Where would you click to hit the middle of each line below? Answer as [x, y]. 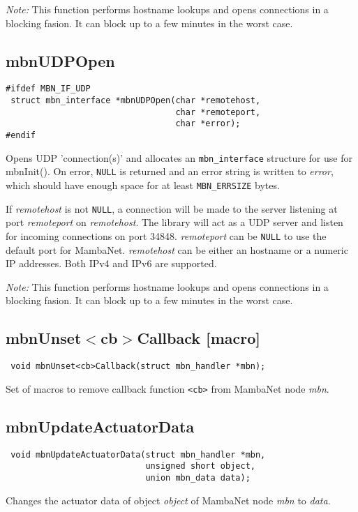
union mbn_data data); [198, 477]
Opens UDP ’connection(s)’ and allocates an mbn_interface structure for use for [179, 157]
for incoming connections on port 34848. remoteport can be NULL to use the [166, 235]
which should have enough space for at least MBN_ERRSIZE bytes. [143, 185]
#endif [21, 136]
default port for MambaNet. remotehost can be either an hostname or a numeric [177, 249]
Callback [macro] [199, 338]
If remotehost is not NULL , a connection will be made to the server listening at [172, 208]
